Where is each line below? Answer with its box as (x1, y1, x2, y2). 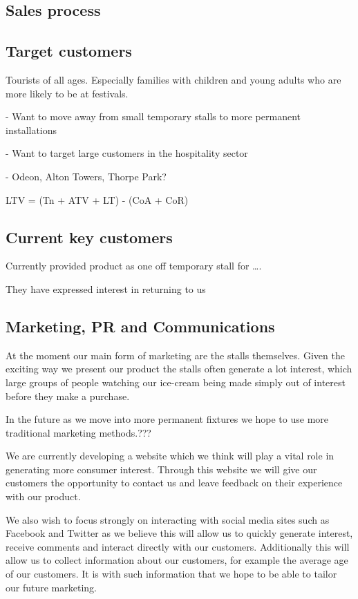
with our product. (6, 489, 81, 504)
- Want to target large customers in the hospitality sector (6, 146, 248, 160)
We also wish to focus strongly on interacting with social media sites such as (6, 512, 330, 526)
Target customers (6, 40, 132, 61)
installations (6, 122, 57, 137)
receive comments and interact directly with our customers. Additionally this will (6, 539, 350, 553)
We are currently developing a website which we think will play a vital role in (6, 448, 335, 463)
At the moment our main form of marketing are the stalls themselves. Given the (6, 348, 345, 362)
